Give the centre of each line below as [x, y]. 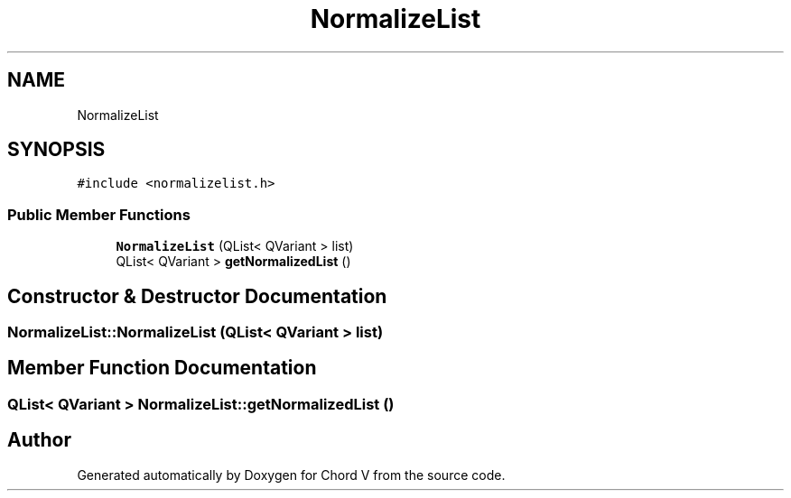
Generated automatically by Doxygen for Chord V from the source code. [291, 475]
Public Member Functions [99, 214]
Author [39, 440]
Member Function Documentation [162, 368]
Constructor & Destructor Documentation [197, 296]
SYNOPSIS [56, 150]
